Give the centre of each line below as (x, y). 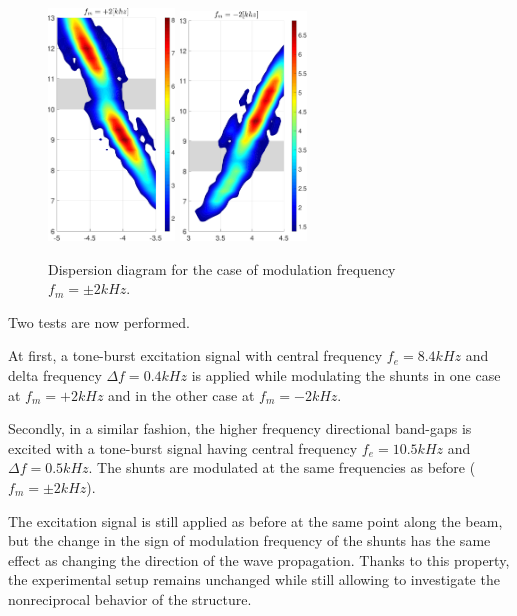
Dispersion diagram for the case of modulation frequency (222, 268)
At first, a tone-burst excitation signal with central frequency (195, 355)
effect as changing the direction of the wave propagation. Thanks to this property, (259, 559)
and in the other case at (181, 394)
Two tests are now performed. (99, 321)
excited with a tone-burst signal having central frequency (183, 447)
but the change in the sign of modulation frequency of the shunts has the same (249, 540)
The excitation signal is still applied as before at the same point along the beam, (255, 520)
